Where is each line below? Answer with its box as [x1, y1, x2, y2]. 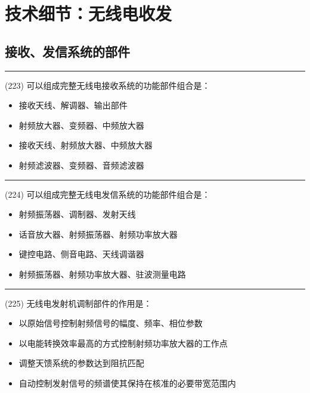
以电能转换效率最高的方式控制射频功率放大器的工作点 [18, 336, 228, 349]
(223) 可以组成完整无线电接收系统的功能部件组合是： [5, 79, 210, 91]
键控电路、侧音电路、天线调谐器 [18, 248, 144, 260]
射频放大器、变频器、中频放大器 [18, 118, 144, 131]
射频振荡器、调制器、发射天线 [18, 208, 136, 220]
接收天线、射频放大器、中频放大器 [18, 139, 153, 151]
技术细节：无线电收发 [5, 1, 172, 26]
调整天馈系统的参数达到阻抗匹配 [18, 357, 144, 369]
